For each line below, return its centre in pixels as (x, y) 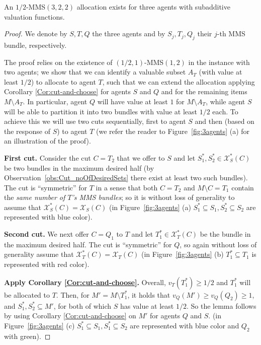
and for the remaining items (204, 91)
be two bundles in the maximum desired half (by (79, 167)
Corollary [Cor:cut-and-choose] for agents (67, 91)
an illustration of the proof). (48, 141)
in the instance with (219, 62)
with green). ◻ (27, 336)
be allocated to (27, 294)
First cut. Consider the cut (48, 157)
